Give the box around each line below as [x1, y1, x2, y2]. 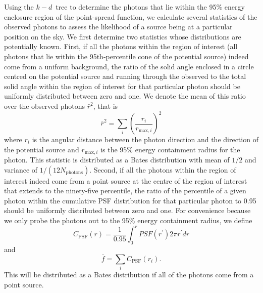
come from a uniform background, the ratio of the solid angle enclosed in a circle [4, 61, 254, 71]
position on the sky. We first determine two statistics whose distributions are [4, 31, 241, 41]
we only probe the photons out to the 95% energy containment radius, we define [4, 215, 252, 226]
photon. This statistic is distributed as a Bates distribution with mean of [4, 154, 230, 165]
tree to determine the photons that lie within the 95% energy [56, 2, 245, 12]
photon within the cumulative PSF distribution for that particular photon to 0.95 [4, 195, 256, 205]
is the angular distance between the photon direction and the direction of [32, 134, 258, 145]
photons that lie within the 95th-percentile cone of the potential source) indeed [4, 51, 249, 61]
